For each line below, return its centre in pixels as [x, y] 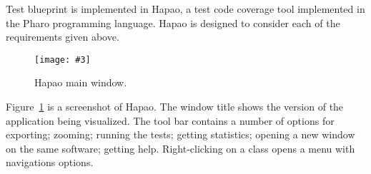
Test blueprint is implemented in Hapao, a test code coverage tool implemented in [185, 9]
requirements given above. [63, 37]
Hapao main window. [81, 82]
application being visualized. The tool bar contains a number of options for [170, 120]
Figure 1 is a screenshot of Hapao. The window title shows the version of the [175, 107]
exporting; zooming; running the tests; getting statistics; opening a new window [180, 134]
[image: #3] [63, 60]
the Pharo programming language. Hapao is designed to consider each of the [173, 22]
